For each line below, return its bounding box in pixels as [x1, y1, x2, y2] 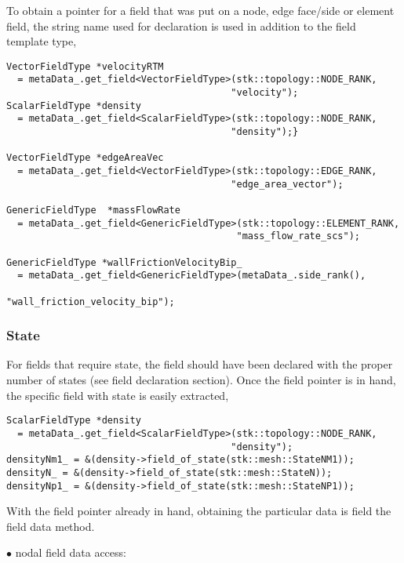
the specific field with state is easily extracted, [6, 387, 229, 403]
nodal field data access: [15, 544, 126, 561]
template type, [6, 33, 77, 49]
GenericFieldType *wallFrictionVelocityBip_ [6, 256, 242, 268]
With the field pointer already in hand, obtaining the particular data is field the [6, 503, 391, 519]
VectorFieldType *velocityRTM [6, 60, 164, 72]
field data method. [6, 518, 95, 534]
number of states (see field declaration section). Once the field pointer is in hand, [6, 372, 396, 388]
